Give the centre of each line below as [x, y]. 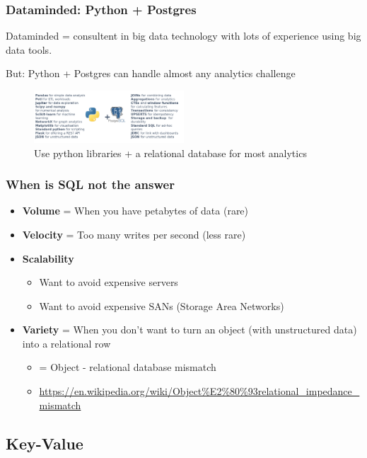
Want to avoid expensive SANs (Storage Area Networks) [162, 305]
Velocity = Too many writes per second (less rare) [134, 234]
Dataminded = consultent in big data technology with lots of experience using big [183, 36]
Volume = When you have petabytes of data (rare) [135, 211]
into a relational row [66, 343]
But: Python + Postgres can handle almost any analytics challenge [151, 73]
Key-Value [45, 443]
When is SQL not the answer [90, 184]
